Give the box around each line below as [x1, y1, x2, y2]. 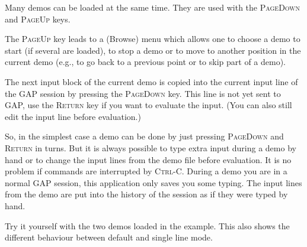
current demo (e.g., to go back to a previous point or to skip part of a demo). [5, 56, 286, 68]
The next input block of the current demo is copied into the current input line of [5, 75, 298, 87]
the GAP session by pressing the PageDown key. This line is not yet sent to [5, 87, 281, 99]
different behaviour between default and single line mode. [5, 231, 213, 243]
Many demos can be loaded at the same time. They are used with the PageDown [5, 1, 300, 13]
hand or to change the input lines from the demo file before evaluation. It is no [5, 153, 292, 165]
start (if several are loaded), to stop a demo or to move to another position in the [5, 44, 301, 56]
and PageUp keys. [5, 12, 71, 25]
